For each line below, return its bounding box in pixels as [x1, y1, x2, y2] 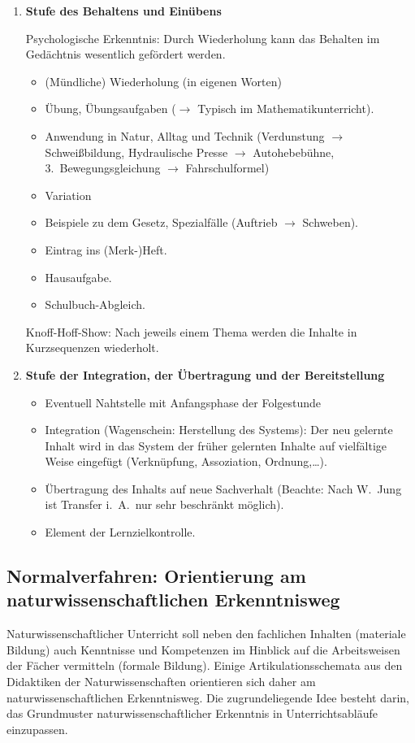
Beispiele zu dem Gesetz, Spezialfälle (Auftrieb [45, 214, 278, 231]
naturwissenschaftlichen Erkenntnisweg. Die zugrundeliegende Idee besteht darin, [6, 689, 410, 706]
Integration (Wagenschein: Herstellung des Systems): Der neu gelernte [45, 421, 393, 438]
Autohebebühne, [253, 143, 335, 160]
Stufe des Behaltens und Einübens [25, 2, 222, 19]
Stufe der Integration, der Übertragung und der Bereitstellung [25, 366, 385, 383]
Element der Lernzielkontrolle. [45, 524, 196, 541]
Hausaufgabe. [45, 268, 112, 285]
